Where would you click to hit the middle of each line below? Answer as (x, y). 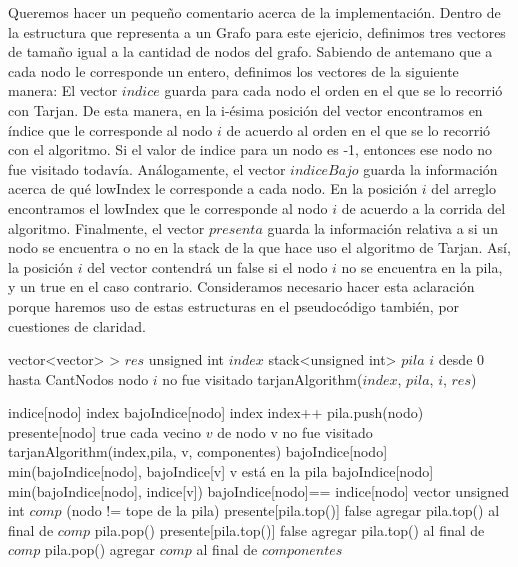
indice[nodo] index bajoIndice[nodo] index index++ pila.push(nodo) (216, 412)
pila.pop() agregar (100, 549)
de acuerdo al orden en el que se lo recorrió (358, 129)
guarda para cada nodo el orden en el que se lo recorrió (333, 90)
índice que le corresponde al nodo (110, 129)
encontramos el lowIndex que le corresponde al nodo (168, 207)
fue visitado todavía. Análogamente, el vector (147, 168)
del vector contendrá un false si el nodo (207, 266)
